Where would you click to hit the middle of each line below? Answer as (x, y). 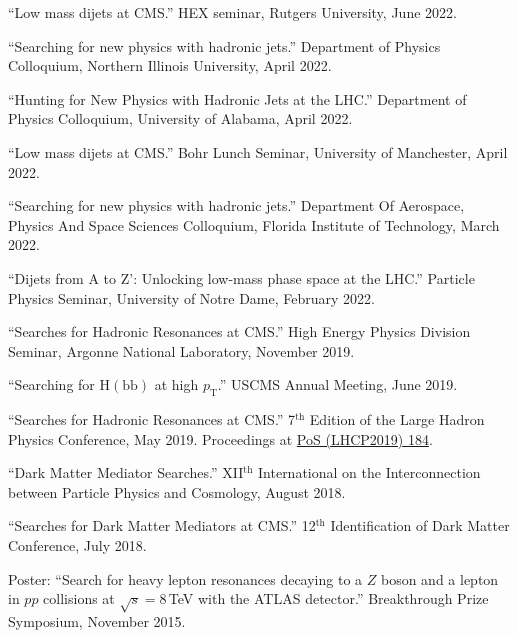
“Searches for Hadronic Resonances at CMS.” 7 (152, 419)
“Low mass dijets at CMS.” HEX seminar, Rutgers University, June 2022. (232, 12)
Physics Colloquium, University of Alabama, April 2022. (180, 118)
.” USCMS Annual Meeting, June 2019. (337, 384)
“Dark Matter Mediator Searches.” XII (126, 472)
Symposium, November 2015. (97, 621)
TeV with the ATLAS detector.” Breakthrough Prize (328, 598)
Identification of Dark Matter (420, 525)
